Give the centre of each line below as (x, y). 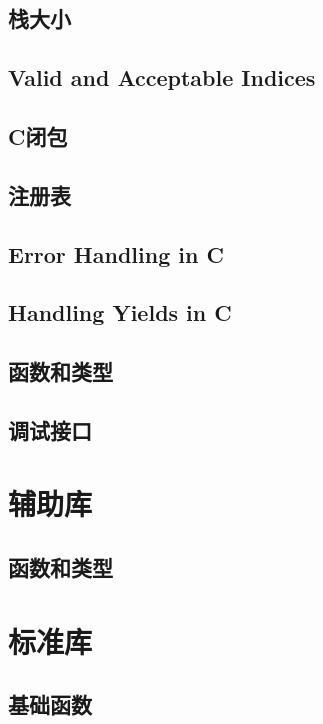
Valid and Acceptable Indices (162, 77)
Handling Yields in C (120, 312)
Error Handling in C (116, 253)
